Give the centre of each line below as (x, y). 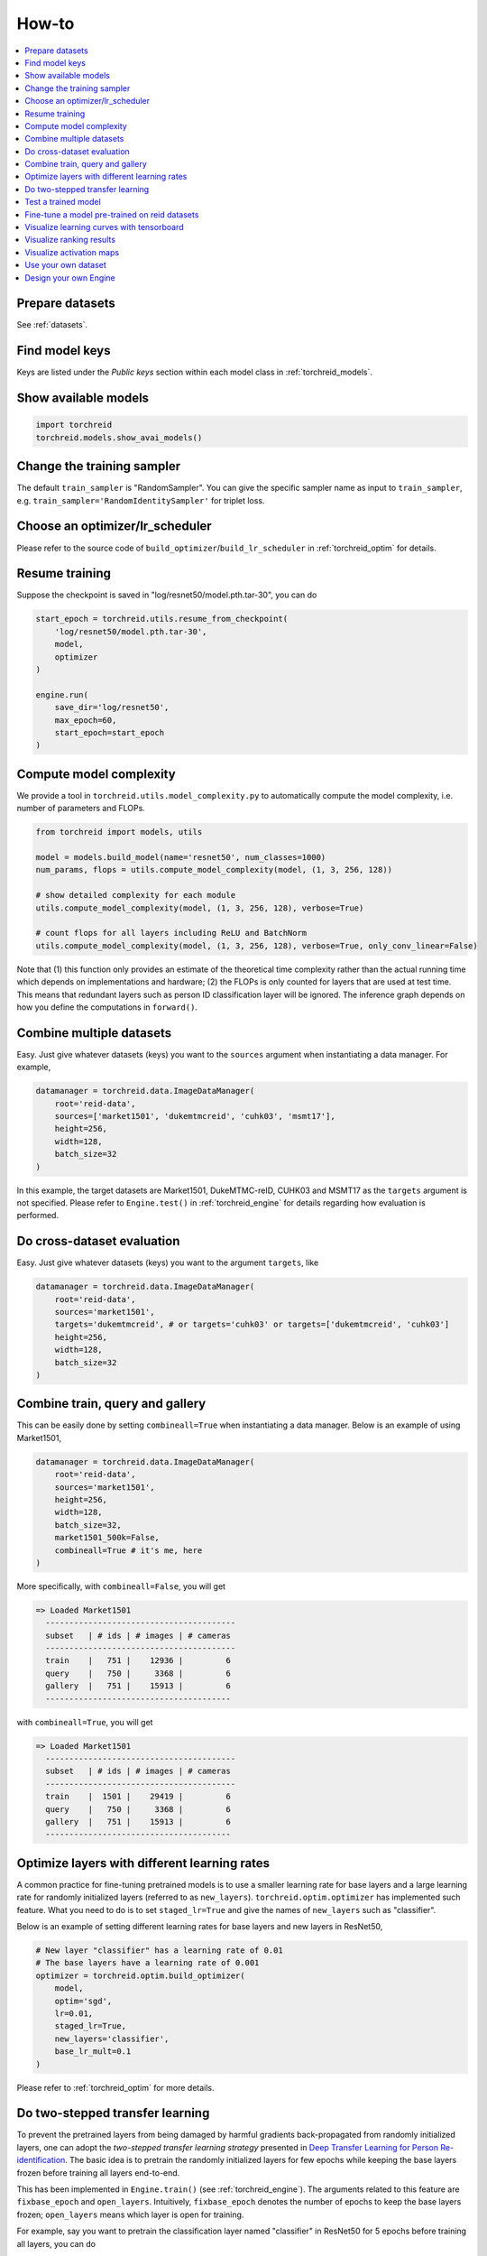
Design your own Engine (70, 277)
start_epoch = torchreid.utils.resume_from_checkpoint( (162, 619)
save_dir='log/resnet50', (112, 707)
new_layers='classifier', (112, 2039)
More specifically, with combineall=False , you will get (121, 1586)
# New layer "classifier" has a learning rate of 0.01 (159, 1951)
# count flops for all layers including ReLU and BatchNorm (171, 933)
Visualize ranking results (70, 240)
